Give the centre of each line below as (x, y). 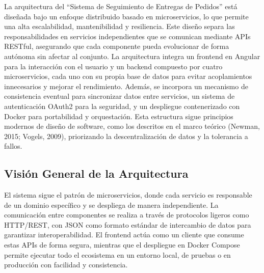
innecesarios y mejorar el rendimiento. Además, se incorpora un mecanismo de (126, 86)
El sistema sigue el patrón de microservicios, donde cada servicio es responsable (128, 195)
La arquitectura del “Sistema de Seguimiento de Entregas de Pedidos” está (121, 6)
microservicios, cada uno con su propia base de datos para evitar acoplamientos (128, 76)
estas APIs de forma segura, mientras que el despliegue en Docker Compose (122, 245)
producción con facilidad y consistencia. (66, 265)
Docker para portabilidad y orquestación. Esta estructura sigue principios (119, 116)
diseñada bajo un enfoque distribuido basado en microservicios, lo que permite (126, 16)
